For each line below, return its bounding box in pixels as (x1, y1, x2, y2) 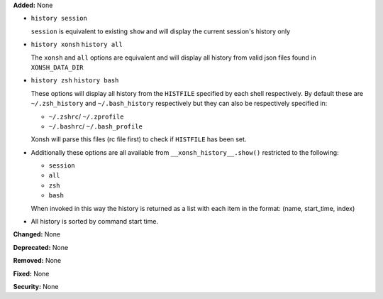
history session (30, 14, 88, 23)
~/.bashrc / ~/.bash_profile (48, 121, 143, 131)
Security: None (13, 282, 59, 290)
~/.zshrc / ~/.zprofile (48, 112, 124, 121)
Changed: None (13, 230, 60, 239)
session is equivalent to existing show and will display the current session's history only (30, 27, 291, 36)
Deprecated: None (13, 243, 69, 251)
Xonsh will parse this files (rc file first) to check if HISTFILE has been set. (30, 135, 247, 143)
